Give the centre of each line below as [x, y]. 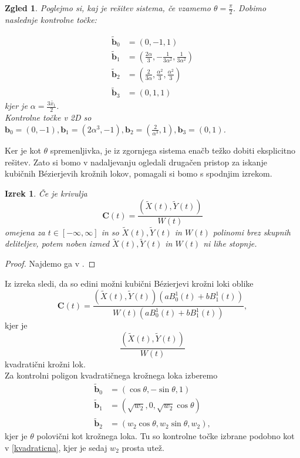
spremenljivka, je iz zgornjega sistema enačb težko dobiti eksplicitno [173, 150]
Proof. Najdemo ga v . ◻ [50, 263]
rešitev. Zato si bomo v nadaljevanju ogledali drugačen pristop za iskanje [136, 162]
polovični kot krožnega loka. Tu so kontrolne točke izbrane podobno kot [166, 436]
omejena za [25, 232]
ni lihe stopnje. [230, 243]
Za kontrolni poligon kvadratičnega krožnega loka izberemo [111, 375]
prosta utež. [143, 447]
